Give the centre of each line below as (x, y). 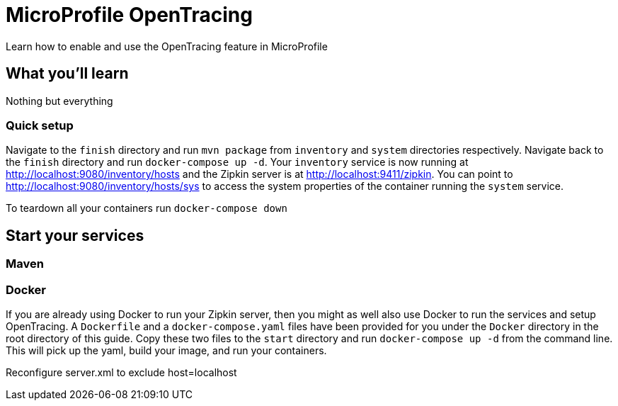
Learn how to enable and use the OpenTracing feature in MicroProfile (167, 46)
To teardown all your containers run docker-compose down (147, 208)
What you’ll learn (67, 74)
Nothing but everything (59, 101)
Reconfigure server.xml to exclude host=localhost (121, 372)
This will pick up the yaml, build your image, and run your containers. (166, 350)
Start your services (75, 235)
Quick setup (40, 125)
